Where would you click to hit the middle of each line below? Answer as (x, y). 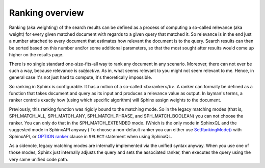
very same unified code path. (39, 159)
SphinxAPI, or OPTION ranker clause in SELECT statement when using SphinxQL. (91, 137)
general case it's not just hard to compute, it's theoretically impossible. (80, 77)
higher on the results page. (36, 55)
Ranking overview (47, 13)
